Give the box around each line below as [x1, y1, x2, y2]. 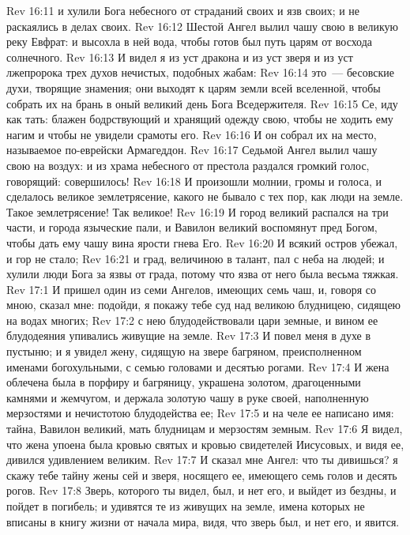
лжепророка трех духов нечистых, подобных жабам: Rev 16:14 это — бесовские [6, 64, 394, 81]
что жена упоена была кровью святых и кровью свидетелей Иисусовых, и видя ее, [6, 435, 404, 452]
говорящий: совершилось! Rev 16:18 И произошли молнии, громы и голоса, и [6, 172, 382, 189]
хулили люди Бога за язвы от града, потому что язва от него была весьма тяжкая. [6, 266, 399, 282]
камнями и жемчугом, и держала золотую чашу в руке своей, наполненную [6, 389, 369, 405]
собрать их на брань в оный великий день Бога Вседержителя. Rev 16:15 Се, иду [6, 95, 398, 111]
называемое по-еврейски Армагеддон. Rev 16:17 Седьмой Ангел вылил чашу [6, 141, 378, 158]
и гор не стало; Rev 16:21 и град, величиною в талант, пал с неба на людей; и [6, 250, 385, 266]
